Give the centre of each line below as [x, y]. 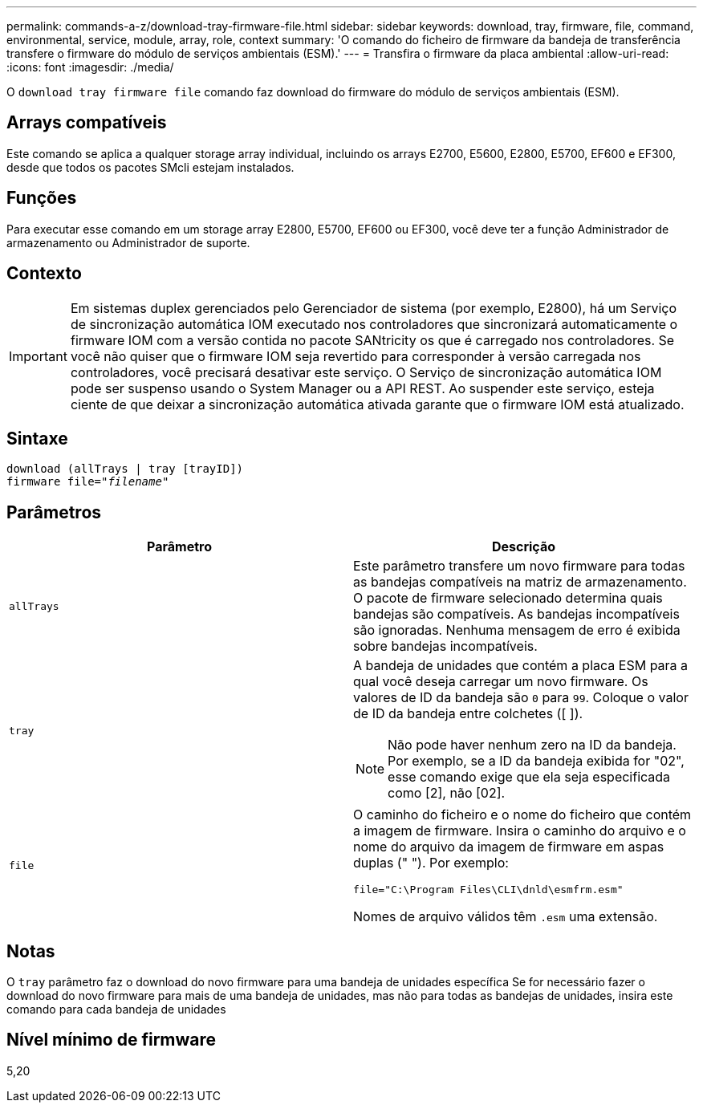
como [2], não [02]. [447, 793]
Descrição [524, 547]
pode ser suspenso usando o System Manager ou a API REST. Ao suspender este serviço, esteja [362, 388]
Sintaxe [37, 438]
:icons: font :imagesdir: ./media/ [90, 67]
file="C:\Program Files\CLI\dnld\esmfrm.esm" [488, 890]
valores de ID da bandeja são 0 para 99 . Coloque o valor [521, 698]
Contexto [44, 274]
